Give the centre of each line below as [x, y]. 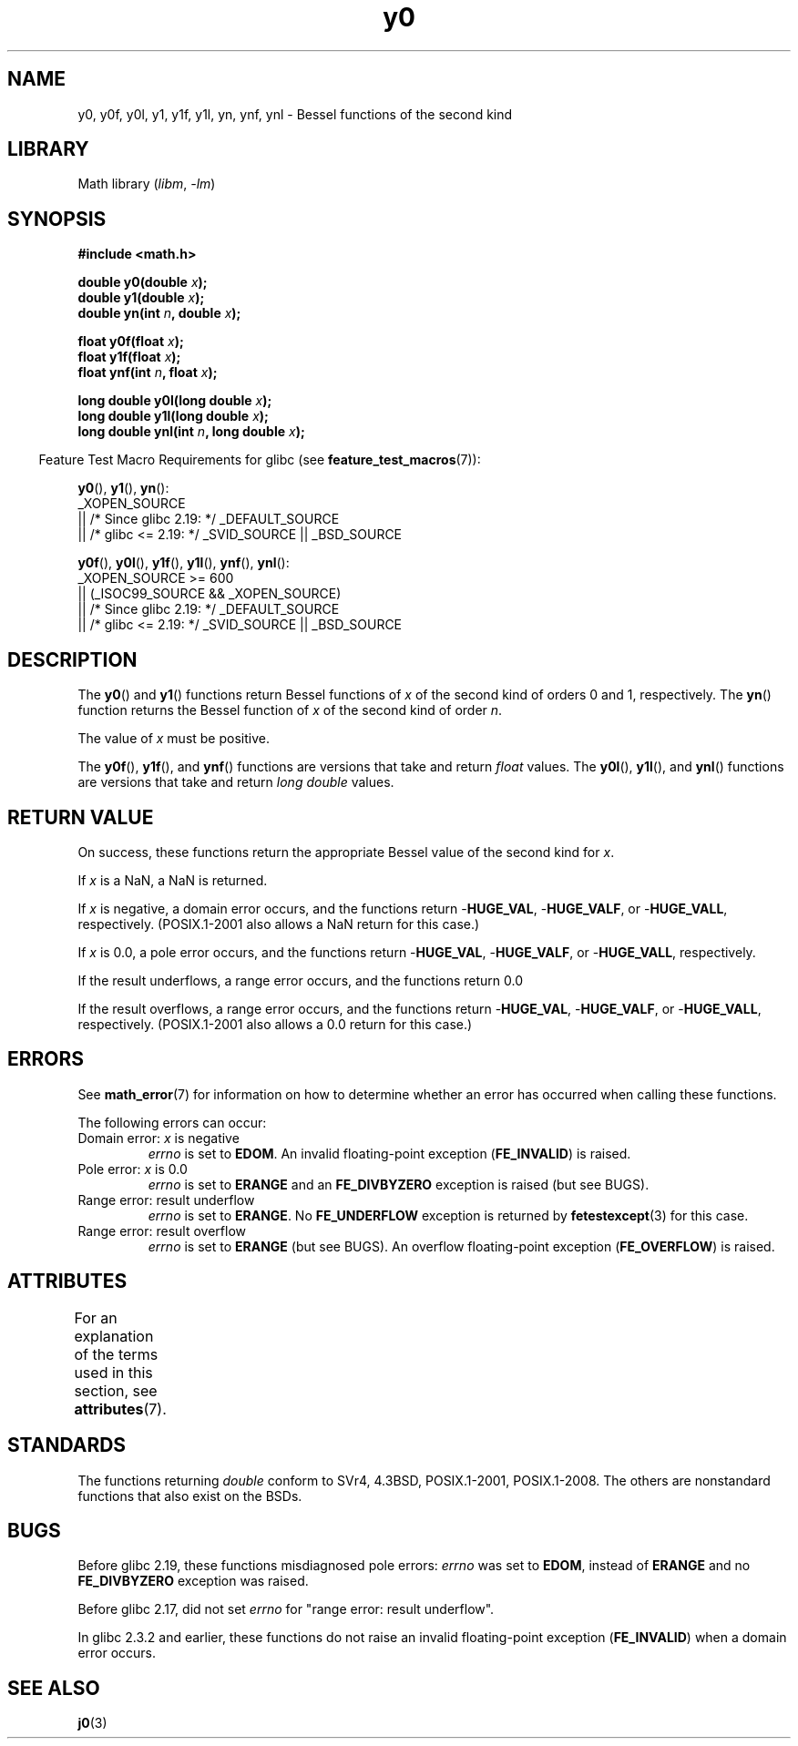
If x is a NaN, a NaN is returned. [173, 880]
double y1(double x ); [141, 298]
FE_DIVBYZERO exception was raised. [193, 1581]
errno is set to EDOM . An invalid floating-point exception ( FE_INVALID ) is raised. [389, 1153]
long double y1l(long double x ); [173, 416]
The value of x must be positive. [174, 739]
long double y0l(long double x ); [175, 401]
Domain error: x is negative [159, 1138]
